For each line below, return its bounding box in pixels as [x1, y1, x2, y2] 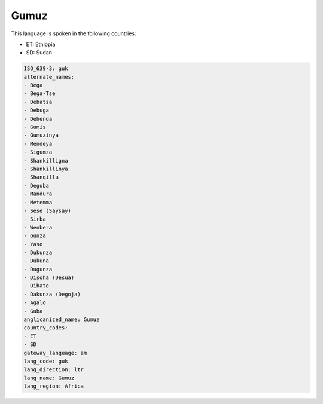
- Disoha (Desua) [23, 274, 75, 281]
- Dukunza [23, 249, 53, 256]
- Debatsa [23, 99, 53, 105]
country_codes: [23, 325, 68, 331]
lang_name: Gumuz [23, 374, 75, 381]
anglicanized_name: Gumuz [23, 316, 100, 323]
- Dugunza [23, 266, 53, 273]
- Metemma [23, 199, 53, 206]
